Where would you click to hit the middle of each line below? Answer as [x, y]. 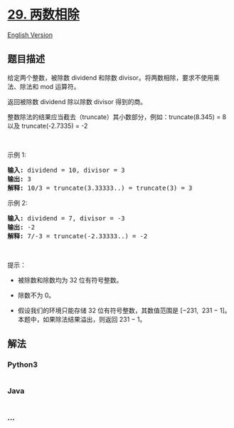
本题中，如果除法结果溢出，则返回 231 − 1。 [82, 319]
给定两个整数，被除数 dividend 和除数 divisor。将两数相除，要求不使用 [110, 77]
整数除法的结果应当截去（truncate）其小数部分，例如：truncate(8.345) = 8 [117, 117]
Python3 [22, 365]
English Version [30, 35]
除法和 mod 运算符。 [50, 86]
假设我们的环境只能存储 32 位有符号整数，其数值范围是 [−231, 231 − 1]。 [124, 310]
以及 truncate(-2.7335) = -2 [48, 126]
